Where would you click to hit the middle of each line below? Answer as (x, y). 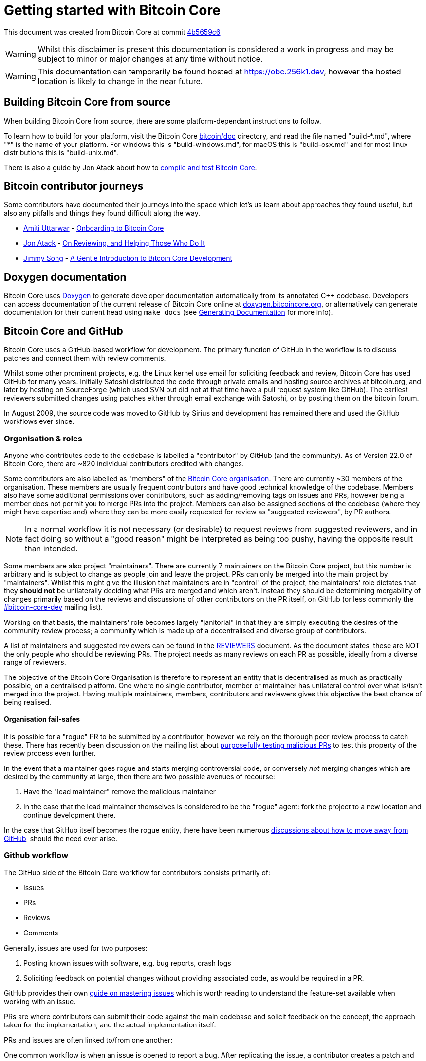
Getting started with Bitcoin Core (112, 10)
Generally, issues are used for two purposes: (76, 948)
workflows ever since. (39, 421)
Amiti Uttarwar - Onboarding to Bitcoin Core (94, 228)
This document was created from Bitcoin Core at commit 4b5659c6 (112, 32)
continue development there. (70, 815)
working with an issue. (40, 1001)
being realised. (28, 702)
